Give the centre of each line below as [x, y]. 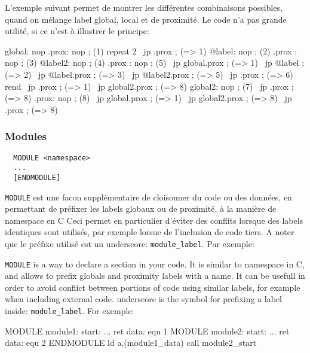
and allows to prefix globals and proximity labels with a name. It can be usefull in [155, 276]
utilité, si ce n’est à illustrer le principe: [77, 31]
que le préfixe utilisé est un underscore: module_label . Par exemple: [130, 243]
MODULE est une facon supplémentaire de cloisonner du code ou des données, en [148, 197]
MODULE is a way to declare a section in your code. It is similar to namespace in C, [155, 264]
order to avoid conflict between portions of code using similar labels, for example [153, 287]
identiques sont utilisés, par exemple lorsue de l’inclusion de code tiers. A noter [150, 232]
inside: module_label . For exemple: [70, 311]
